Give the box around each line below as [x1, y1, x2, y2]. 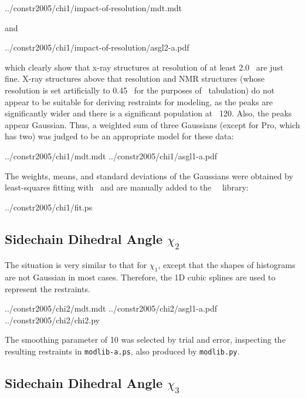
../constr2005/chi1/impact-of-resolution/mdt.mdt [5, 2, 182, 14]
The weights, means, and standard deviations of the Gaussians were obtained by [5, 169, 293, 182]
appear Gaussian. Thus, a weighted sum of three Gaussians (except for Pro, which [5, 118, 300, 131]
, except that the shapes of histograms [158, 259, 296, 271]
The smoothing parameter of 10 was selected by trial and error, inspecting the [5, 333, 286, 346]
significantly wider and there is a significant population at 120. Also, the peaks [5, 107, 292, 119]
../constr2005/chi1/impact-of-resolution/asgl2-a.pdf [5, 41, 189, 53]
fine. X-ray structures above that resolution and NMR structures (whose [5, 72, 265, 85]
